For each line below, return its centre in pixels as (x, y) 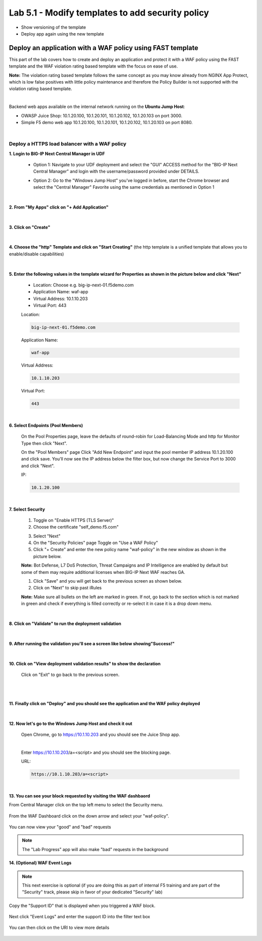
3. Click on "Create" (30, 227)
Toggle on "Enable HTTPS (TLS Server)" (74, 520)
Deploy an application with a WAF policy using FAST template (104, 48)
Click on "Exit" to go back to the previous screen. (70, 675)
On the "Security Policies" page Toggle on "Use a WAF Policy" (96, 543)
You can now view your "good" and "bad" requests (60, 827)
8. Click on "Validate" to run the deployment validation (65, 623)
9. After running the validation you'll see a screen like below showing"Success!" (92, 643)
